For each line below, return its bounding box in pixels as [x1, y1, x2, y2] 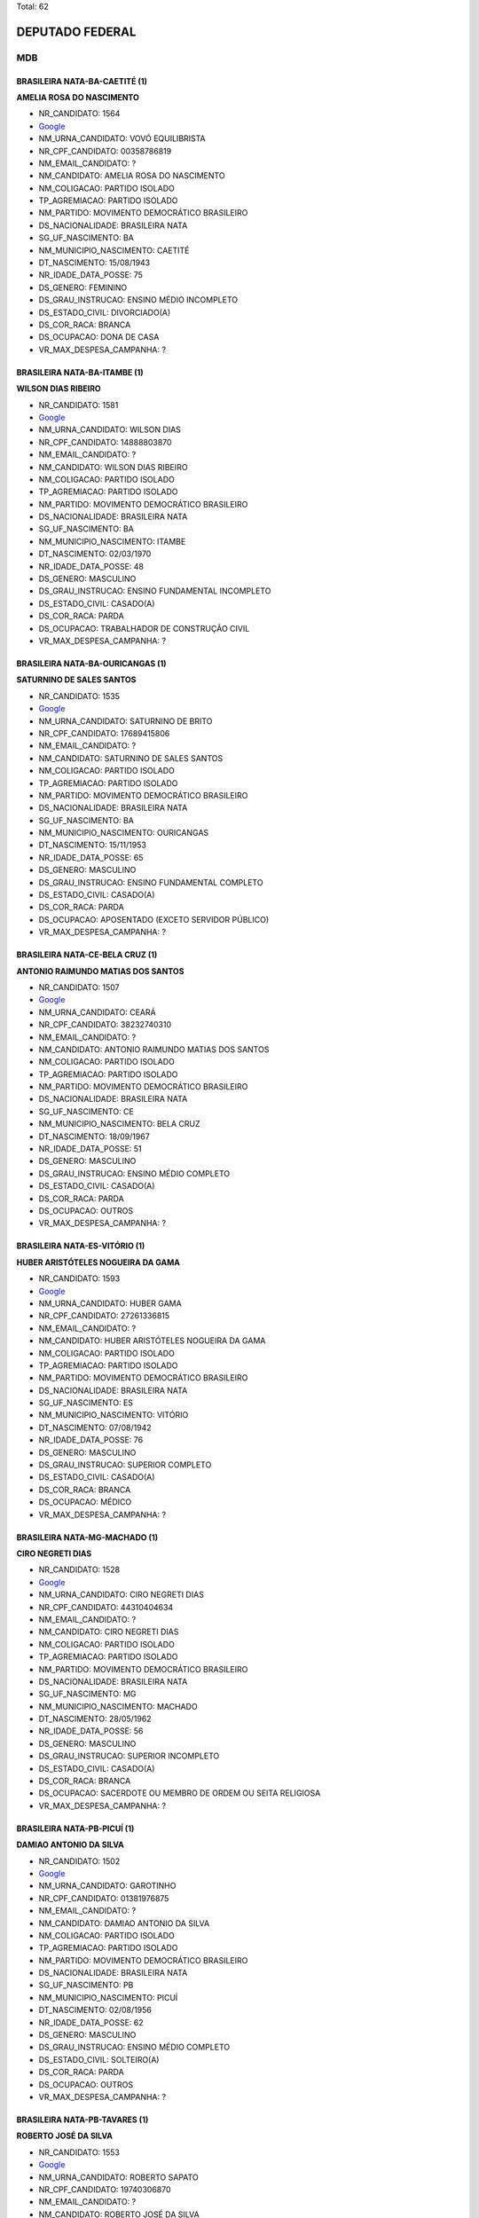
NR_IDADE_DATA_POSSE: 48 [38, 561, 144, 571]
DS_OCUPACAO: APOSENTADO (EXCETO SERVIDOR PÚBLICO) [38, 914, 270, 924]
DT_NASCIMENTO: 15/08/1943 [38, 257, 151, 268]
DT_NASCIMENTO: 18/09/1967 [38, 1131, 150, 1142]
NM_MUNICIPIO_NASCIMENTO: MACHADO [38, 1701, 199, 1711]
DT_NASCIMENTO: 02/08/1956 [38, 2005, 153, 2016]
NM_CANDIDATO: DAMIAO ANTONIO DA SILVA [38, 1917, 210, 1929]
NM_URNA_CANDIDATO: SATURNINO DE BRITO [38, 715, 213, 727]
